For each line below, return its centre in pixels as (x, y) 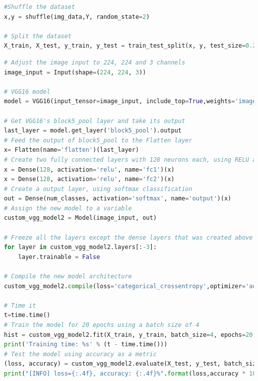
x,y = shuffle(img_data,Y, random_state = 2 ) (77, 17)
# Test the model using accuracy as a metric (80, 354)
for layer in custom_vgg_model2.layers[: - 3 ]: (80, 247)
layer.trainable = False (59, 257)
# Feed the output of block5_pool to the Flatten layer (98, 140)
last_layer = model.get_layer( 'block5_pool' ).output (93, 131)
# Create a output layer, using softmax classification (98, 189)
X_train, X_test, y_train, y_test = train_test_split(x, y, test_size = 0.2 (130, 46)
